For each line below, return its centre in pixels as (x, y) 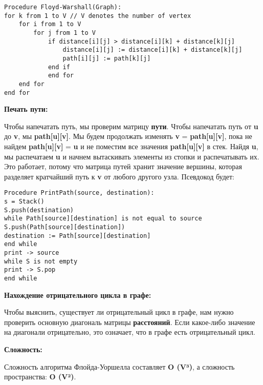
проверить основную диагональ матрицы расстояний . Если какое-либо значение (130, 322)
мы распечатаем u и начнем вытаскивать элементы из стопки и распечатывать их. (132, 156)
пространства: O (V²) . (40, 377)
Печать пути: (26, 109)
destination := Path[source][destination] (78, 236)
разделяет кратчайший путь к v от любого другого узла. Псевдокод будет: (119, 176)
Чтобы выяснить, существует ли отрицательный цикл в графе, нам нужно (119, 312)
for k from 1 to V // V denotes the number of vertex (98, 16)
